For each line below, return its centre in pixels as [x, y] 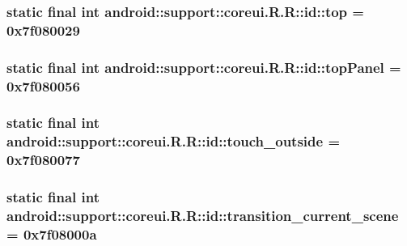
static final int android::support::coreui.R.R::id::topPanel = [204, 67]
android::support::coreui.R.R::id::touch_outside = [174, 141]
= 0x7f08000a [52, 233]
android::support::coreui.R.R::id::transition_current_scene [203, 216]
